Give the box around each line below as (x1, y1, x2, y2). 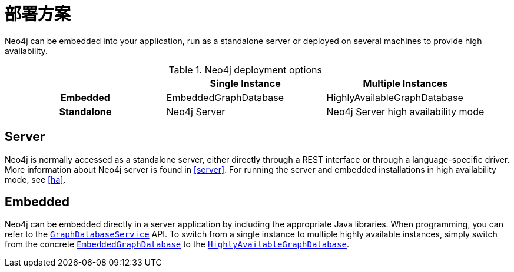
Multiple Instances (363, 77, 448, 89)
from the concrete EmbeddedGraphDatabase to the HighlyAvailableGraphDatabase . (5, 239, 349, 250)
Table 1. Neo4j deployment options (168, 63, 322, 76)
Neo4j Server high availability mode (326, 105, 485, 117)
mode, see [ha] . (5, 174, 66, 184)
